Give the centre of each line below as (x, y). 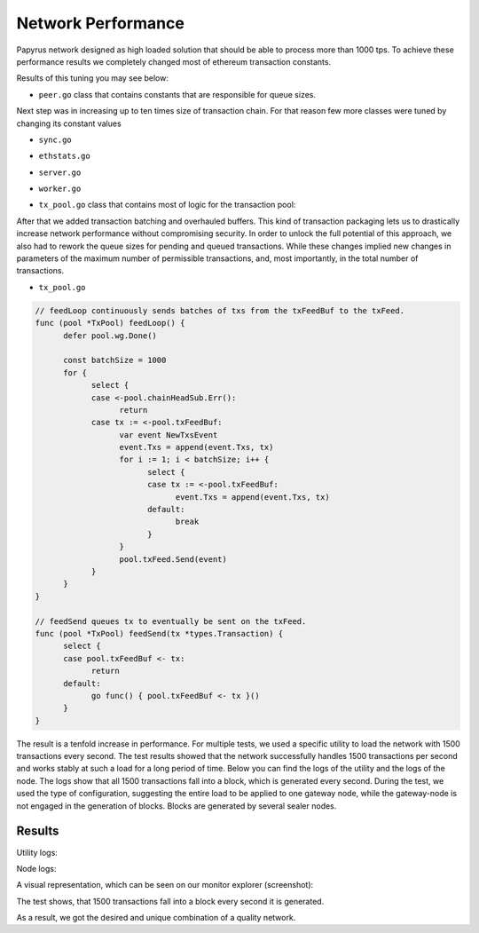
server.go (60, 172)
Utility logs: (37, 852)
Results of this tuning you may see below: (92, 78)
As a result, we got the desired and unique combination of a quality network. (156, 918)
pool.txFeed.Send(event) (173, 559)
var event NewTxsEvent (169, 435)
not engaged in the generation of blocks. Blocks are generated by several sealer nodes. (177, 806)
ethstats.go (64, 156)
